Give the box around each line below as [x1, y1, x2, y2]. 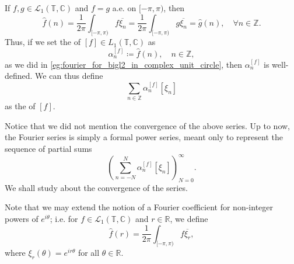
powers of [5, 212, 38, 224]
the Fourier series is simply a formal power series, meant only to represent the [5, 131, 283, 143]
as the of [5, 100, 36, 112]
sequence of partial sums [5, 142, 92, 154]
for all [78, 246, 100, 259]
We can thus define [35, 70, 103, 82]
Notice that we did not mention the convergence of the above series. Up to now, [5, 119, 290, 131]
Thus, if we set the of [5, 36, 81, 48]
